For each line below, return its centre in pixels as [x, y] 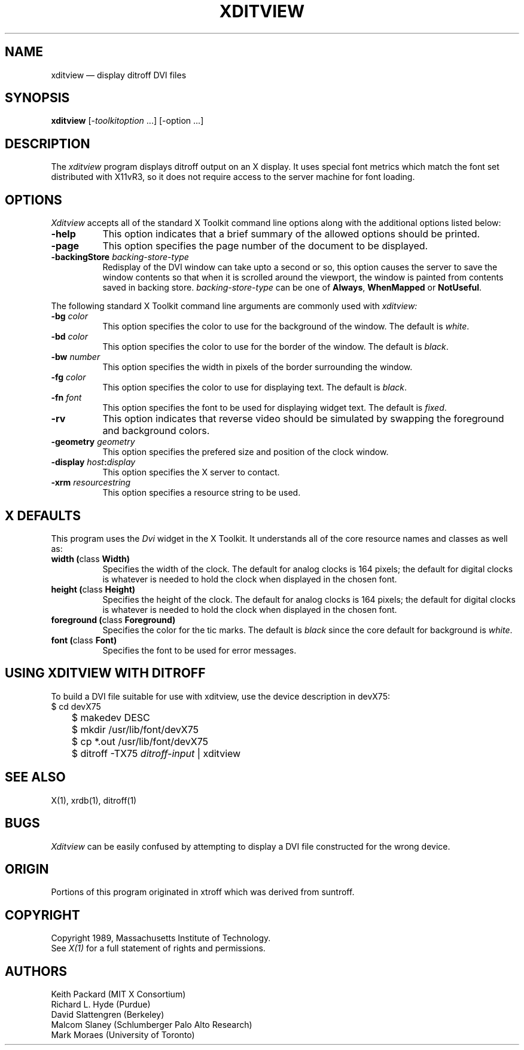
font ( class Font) [84, 640]
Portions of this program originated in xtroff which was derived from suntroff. [203, 892]
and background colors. [156, 431]
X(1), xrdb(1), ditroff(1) [94, 800]
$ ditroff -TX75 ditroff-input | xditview [156, 753]
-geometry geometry [93, 442]
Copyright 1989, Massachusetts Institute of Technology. [161, 938]
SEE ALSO [35, 777]
